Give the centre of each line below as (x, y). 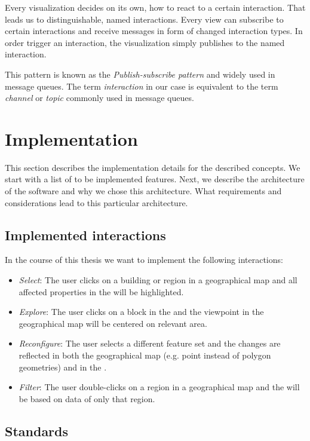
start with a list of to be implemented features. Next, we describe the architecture (155, 179)
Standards (37, 431)
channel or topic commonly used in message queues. (99, 98)
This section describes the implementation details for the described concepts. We (153, 167)
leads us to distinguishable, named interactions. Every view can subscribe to (144, 19)
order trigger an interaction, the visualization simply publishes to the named (145, 42)
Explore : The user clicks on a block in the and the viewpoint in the (141, 312)
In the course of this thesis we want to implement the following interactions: (144, 260)
